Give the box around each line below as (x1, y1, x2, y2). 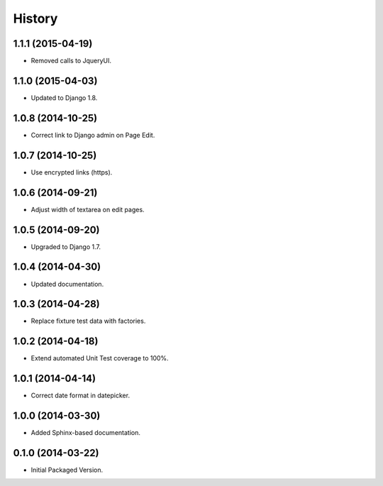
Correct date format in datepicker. (30, 391, 131, 400)
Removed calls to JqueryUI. (30, 57, 112, 65)
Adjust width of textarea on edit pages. (30, 205, 145, 214)
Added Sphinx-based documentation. (30, 429, 141, 437)
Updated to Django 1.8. (30, 93, 98, 102)
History (13, 11, 58, 26)
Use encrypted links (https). (30, 167, 113, 177)
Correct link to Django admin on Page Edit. (30, 131, 155, 139)
